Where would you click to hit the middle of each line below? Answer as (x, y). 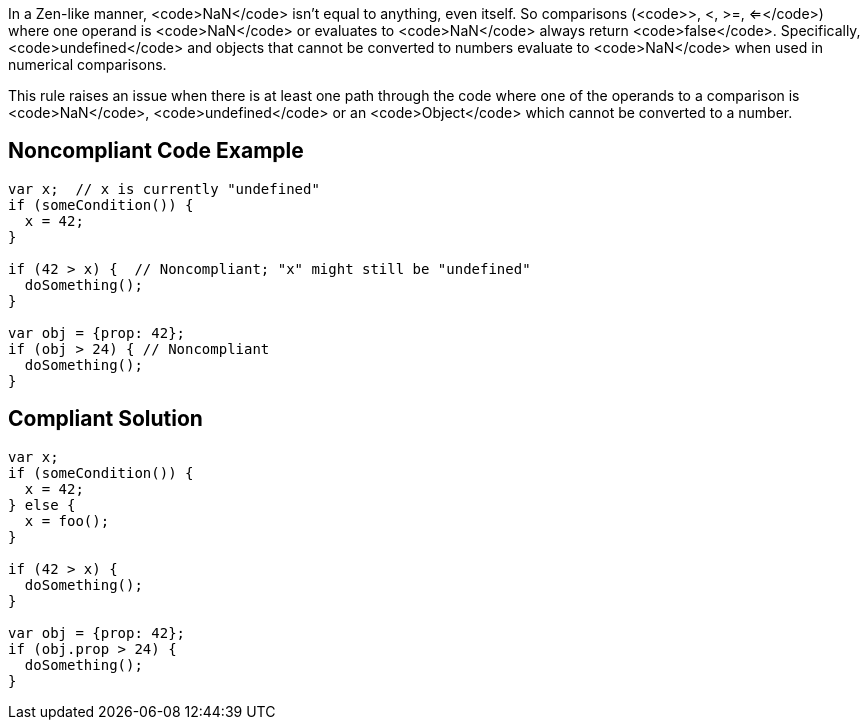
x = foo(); (67, 520)
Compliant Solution (105, 419)
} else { (42, 504)
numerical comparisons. (87, 64)
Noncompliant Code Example (156, 151)
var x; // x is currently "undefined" (164, 188)
